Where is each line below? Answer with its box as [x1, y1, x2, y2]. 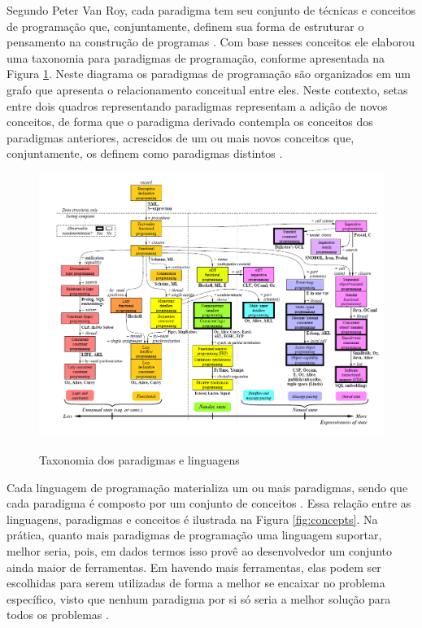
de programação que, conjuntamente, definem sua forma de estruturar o [7, 17, 364, 34]
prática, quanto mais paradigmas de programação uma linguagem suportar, [7, 526, 382, 543]
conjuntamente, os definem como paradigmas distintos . [7, 145, 283, 162]
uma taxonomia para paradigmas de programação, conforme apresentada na [7, 49, 385, 66]
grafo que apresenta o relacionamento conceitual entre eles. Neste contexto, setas [7, 81, 408, 98]
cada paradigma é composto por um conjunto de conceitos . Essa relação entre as [7, 495, 411, 512]
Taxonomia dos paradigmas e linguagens [39, 451, 240, 469]
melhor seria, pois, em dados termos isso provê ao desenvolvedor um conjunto [7, 543, 392, 560]
